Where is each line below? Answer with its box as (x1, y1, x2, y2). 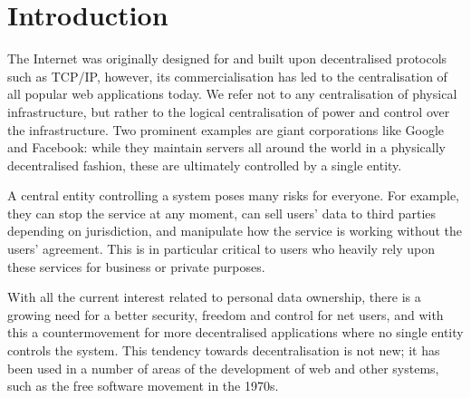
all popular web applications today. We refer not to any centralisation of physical (7, 84, 457, 103)
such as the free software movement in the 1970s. (7, 376, 279, 395)
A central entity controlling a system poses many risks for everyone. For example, (7, 186, 460, 205)
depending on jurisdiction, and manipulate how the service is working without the (7, 221, 463, 240)
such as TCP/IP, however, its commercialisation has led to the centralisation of (7, 66, 447, 85)
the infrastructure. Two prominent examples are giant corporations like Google (7, 120, 445, 139)
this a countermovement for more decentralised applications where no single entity (7, 323, 464, 342)
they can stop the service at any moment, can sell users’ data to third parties (7, 203, 437, 222)
